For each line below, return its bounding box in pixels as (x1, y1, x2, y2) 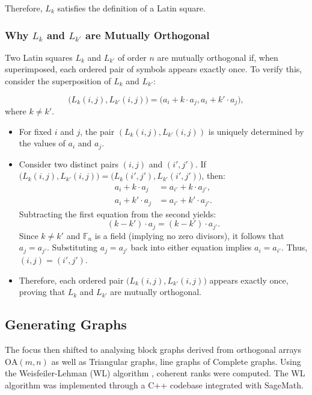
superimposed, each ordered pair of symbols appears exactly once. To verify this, (5, 63, 302, 75)
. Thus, (281, 241, 308, 253)
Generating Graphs (5, 315, 127, 334)
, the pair (80, 125, 115, 137)
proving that (19, 285, 66, 298)
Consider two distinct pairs (19, 157, 118, 170)
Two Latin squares (5, 51, 73, 63)
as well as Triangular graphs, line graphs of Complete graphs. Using (51, 355, 301, 367)
